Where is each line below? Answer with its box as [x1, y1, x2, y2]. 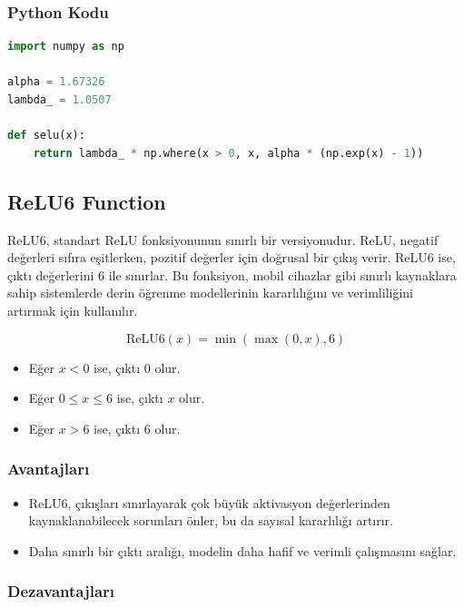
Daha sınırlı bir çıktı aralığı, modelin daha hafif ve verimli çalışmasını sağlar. [28, 541, 457, 560]
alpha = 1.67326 [7, 75, 105, 89]
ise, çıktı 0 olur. [94, 357, 181, 377]
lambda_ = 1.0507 [7, 93, 112, 106]
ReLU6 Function [7, 187, 166, 215]
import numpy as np [7, 40, 124, 54]
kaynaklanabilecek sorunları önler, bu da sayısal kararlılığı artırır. [28, 511, 393, 530]
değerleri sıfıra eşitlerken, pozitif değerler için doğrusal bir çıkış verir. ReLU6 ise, [7, 248, 456, 267]
